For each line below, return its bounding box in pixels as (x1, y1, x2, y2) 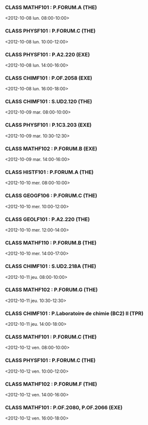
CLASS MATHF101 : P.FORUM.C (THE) (5, 334, 97, 341)
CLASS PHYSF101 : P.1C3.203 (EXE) (5, 121, 92, 128)
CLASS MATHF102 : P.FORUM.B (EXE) (5, 145, 97, 152)
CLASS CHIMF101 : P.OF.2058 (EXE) (5, 75, 92, 81)
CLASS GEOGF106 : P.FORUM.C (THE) (5, 192, 97, 199)
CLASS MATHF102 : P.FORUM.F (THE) (5, 381, 97, 387)
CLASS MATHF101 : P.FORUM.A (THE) (5, 4, 97, 11)
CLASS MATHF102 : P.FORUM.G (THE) (5, 286, 98, 293)
